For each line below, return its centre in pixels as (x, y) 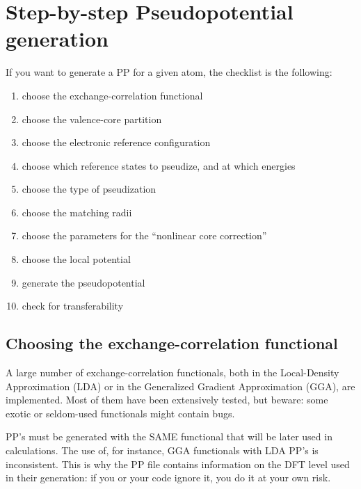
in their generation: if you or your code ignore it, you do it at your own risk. (168, 478)
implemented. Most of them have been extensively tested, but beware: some (167, 400)
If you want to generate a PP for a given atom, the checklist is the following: (169, 72)
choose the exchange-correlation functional (112, 95)
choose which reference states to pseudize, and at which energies (159, 165)
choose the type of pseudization (89, 189)
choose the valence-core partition (92, 119)
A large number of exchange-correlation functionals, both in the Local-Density (173, 372)
